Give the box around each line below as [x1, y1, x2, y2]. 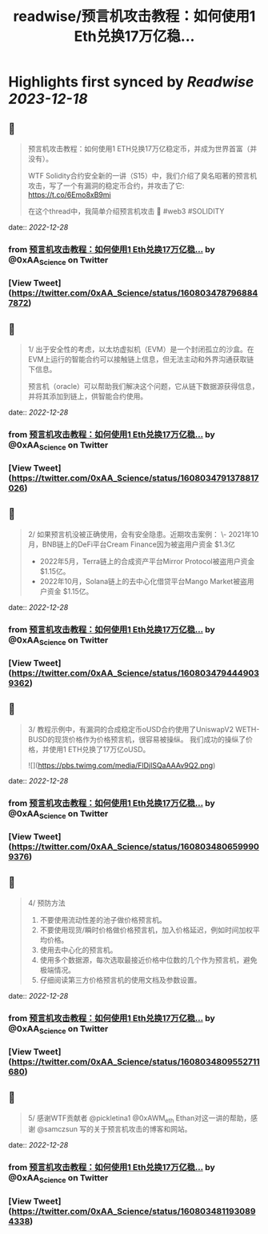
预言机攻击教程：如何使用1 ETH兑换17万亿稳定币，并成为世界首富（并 [27, 144, 258, 153]
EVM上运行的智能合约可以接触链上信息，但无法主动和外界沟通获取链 [27, 354, 254, 364]
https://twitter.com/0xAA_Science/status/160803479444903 [11, 667, 260, 679]
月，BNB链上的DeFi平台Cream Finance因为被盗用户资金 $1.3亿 [27, 539, 236, 549]
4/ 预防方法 [27, 898, 66, 907]
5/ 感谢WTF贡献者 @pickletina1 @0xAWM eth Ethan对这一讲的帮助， [27, 1113, 251, 1124]
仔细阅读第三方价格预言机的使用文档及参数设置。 [39, 975, 202, 984]
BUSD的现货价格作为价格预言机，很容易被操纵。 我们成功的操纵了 [27, 734, 246, 744]
